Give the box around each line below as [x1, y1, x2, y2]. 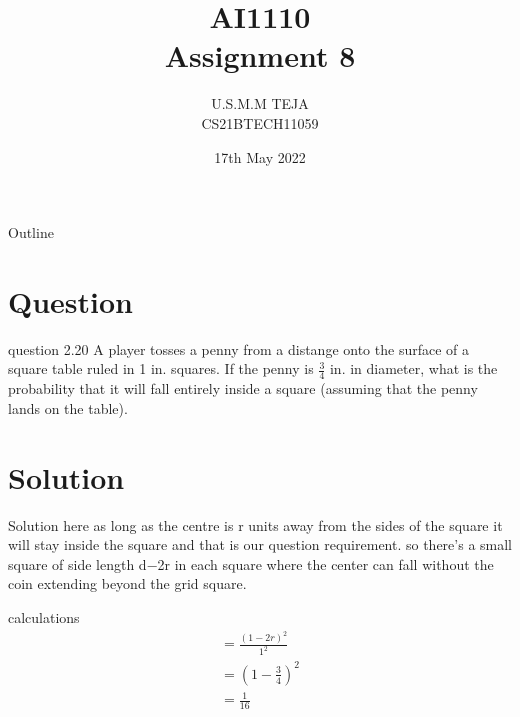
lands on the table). [8, 397, 128, 418]
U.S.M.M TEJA [211, 93, 309, 114]
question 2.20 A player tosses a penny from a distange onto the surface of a [8, 338, 470, 359]
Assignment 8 [164, 35, 356, 76]
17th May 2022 [214, 146, 306, 167]
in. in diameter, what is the [329, 358, 498, 379]
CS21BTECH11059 [201, 112, 319, 133]
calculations [8, 606, 80, 627]
